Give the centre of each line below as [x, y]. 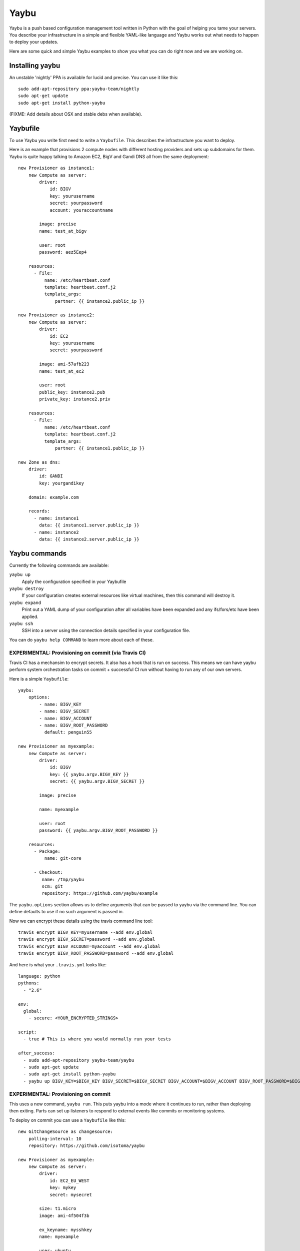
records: [39, 511]
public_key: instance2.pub [72, 392]
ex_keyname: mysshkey [66, 1229]
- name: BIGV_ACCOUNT [66, 718]
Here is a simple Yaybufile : [39, 679]
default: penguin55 [68, 732]
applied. [30, 616]
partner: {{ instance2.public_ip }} [100, 301]
